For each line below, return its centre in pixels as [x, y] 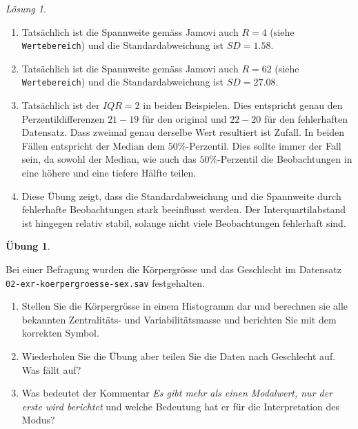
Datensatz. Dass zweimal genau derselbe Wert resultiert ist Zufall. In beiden [183, 132]
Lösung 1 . [26, 8]
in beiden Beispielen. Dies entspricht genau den [243, 105]
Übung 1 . [28, 246]
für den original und [184, 118]
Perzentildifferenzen [63, 118]
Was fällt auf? [51, 369]
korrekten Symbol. [60, 333]
